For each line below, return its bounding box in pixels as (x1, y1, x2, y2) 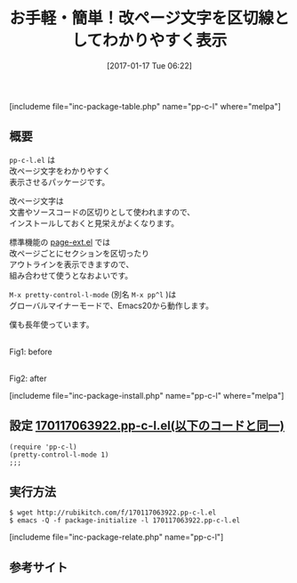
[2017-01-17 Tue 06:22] (106, 60, 193, 71)
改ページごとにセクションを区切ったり (9, 247, 149, 258)
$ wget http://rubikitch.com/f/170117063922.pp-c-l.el (9, 508, 217, 517)
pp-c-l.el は (9, 154, 56, 165)
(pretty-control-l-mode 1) (9, 450, 109, 459)
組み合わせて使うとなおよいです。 (9, 270, 133, 280)
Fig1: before (9, 346, 53, 357)
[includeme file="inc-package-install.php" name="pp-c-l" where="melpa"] (9, 390, 285, 401)
